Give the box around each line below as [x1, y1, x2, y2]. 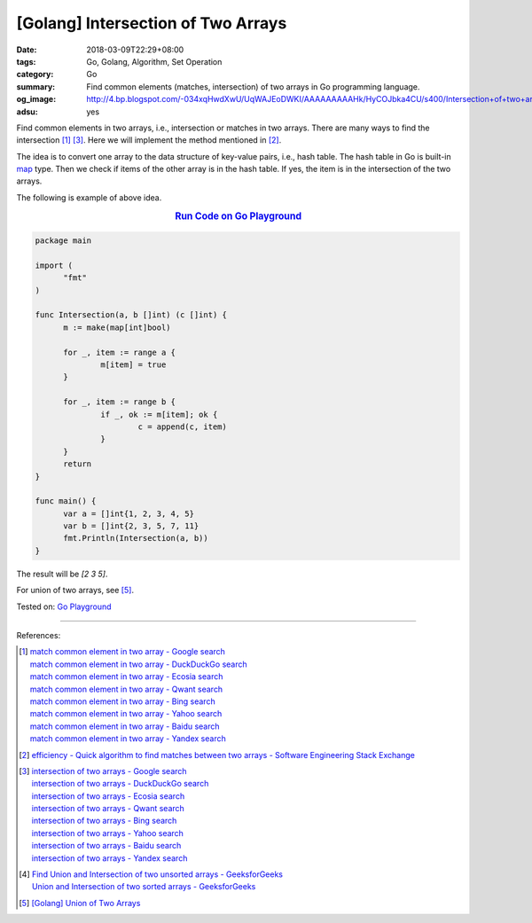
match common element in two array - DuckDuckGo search [29, 659, 247, 669]
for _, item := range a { [63, 347, 176, 357]
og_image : [16, 94, 57, 105]
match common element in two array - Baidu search [29, 721, 221, 731]
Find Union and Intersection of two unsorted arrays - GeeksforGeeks [31, 869, 284, 880]
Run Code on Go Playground [174, 209, 302, 222]
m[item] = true [100, 360, 167, 370]
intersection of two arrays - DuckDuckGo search [31, 778, 209, 789]
